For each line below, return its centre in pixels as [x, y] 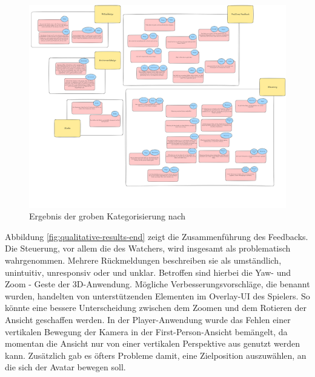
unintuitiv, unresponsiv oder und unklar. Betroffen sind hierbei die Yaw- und [148, 272]
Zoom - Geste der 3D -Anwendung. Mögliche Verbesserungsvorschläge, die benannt [157, 284]
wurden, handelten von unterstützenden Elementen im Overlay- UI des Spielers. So [157, 295]
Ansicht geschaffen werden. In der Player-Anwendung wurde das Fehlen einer [148, 319]
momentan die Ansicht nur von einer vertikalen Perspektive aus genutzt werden [153, 343]
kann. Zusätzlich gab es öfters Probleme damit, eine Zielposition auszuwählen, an [156, 355]
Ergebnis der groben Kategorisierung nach [108, 216]
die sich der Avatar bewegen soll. [65, 367]
